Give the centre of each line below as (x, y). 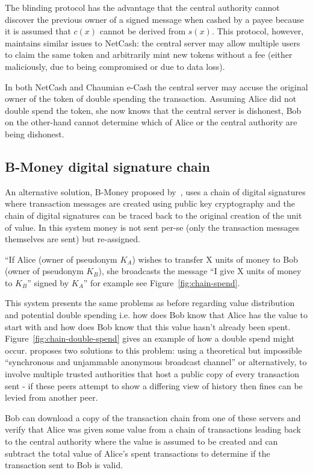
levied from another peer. (51, 397)
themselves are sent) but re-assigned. (73, 239)
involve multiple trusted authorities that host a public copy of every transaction (152, 374)
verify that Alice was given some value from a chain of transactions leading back (153, 429)
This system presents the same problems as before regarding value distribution (150, 303)
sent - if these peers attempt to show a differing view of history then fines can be (154, 385)
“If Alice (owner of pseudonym (61, 259)
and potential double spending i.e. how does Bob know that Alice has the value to (156, 315)
